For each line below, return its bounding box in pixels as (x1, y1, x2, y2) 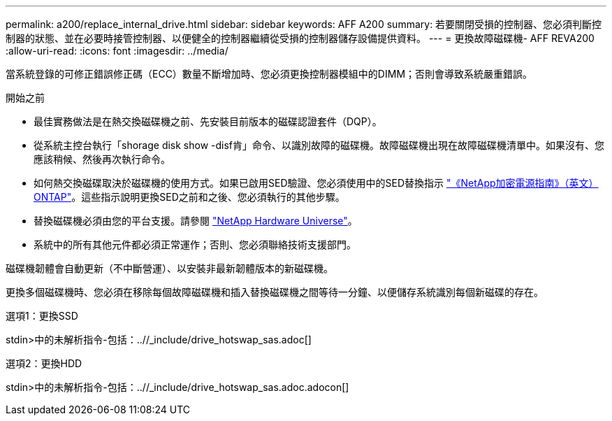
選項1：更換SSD (6, 310, 78, 322)
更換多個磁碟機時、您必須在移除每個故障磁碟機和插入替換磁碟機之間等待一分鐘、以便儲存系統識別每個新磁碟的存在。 (6, 286, 544, 298)
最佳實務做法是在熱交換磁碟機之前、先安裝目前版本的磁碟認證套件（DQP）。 (34, 115, 382, 127)
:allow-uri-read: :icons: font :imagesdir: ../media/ (6, 45, 228, 57)
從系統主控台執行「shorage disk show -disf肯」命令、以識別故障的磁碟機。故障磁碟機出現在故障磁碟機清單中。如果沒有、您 (34, 139, 605, 151)
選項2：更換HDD (6, 357, 82, 369)
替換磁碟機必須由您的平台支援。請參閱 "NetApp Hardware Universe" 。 (34, 215, 358, 227)
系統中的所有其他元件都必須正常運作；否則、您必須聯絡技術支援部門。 (34, 238, 356, 250)
